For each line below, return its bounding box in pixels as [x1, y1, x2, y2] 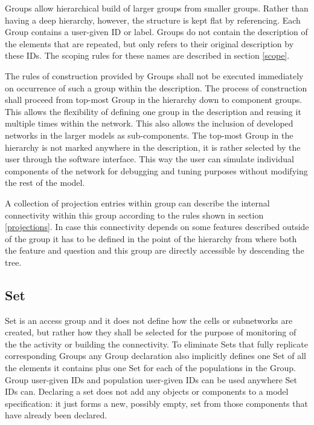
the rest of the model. [5, 176, 85, 189]
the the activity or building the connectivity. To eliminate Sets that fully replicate [5, 337, 308, 350]
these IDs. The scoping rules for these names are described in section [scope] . [5, 49, 290, 62]
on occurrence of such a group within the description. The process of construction [5, 81, 307, 94]
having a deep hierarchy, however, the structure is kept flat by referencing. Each [5, 13, 301, 26]
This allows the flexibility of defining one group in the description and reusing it [5, 105, 301, 117]
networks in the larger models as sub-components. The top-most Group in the [5, 128, 293, 141]
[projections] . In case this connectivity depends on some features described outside [5, 220, 309, 233]
